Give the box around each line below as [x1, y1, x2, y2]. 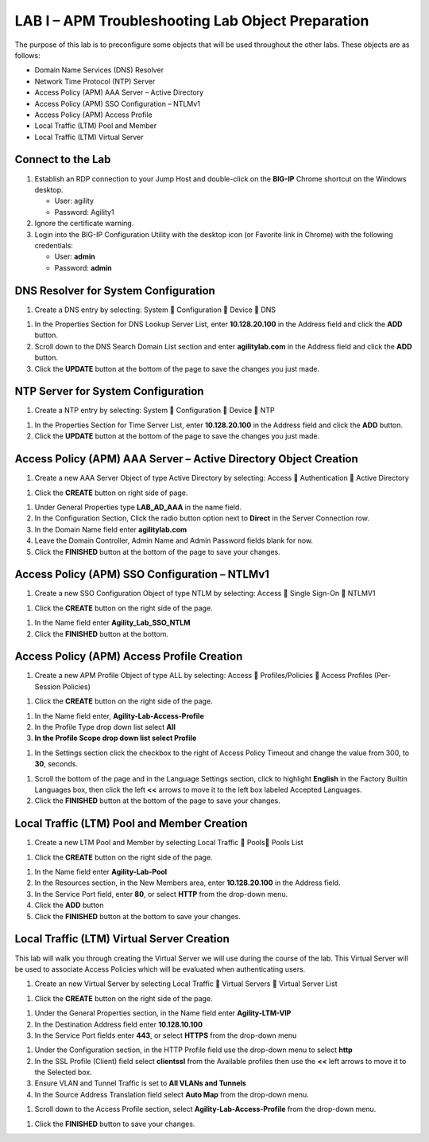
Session [34, 681, 61, 692]
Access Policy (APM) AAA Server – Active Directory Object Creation [14, 452, 359, 466]
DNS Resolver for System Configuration [14, 283, 216, 298]
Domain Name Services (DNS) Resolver [34, 65, 164, 75]
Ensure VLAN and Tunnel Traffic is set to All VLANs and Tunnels [34, 1078, 246, 1088]
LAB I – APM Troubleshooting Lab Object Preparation [14, 12, 369, 29]
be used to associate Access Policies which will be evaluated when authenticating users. [14, 964, 306, 974]
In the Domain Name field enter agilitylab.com [34, 524, 187, 534]
